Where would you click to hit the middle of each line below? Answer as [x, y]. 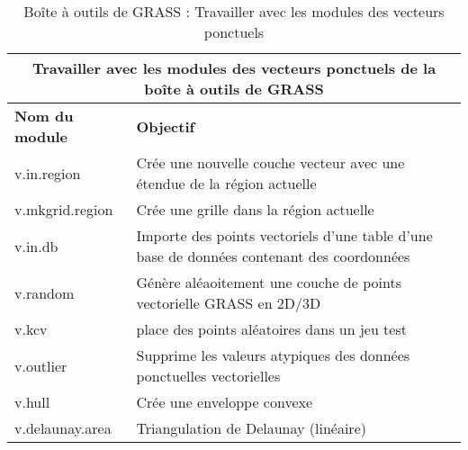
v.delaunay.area [63, 428]
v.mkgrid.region [64, 209]
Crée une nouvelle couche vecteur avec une [270, 162]
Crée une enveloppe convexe [225, 402]
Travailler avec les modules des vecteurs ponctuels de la [234, 68]
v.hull [32, 402]
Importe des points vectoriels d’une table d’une [284, 235]
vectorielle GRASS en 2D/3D [229, 303]
